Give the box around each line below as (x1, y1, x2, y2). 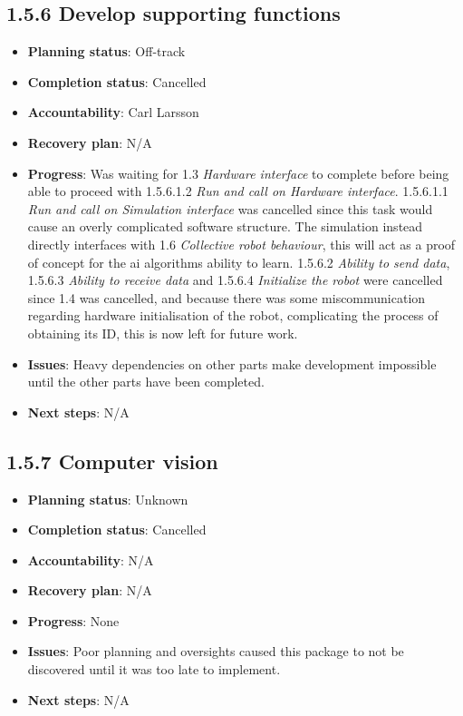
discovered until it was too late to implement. (27, 660, 281, 679)
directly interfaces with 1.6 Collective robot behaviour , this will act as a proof (27, 234, 456, 253)
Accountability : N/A (27, 550, 154, 569)
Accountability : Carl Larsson (27, 103, 199, 122)
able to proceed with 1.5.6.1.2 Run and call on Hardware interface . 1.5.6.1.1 (27, 181, 449, 201)
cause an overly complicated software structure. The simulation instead (27, 217, 423, 236)
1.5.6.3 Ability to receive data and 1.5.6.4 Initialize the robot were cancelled (27, 270, 443, 289)
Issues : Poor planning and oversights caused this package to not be (27, 642, 404, 661)
